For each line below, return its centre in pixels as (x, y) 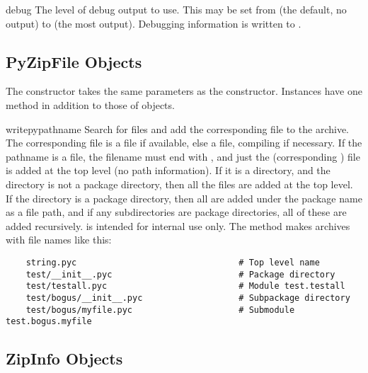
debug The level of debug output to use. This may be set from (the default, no (176, 9)
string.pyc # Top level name (173, 262)
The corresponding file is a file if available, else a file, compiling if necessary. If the (184, 143)
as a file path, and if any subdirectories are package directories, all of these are (176, 212)
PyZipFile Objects (74, 61)
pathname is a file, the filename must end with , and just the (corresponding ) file (183, 156)
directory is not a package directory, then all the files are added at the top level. (179, 184)
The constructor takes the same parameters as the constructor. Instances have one (184, 91)
